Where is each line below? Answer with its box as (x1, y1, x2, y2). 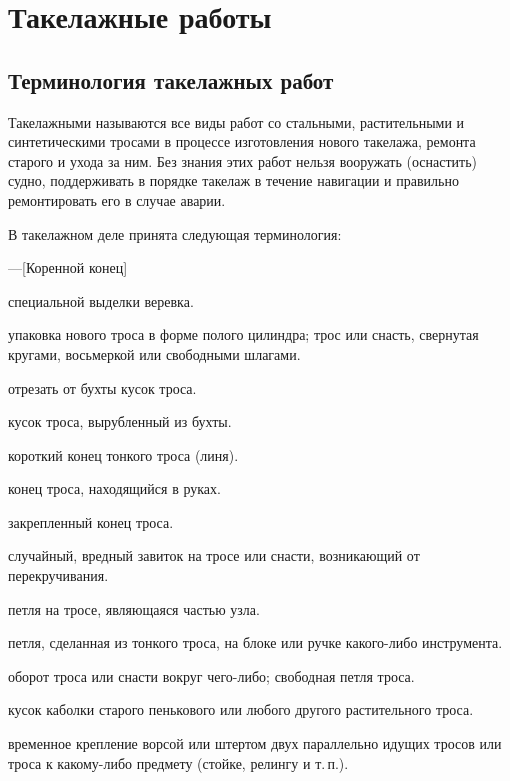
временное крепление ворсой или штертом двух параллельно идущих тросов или (8, 733, 502, 754)
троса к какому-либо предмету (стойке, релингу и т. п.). (8, 752, 349, 773)
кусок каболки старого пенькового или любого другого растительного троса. (8, 699, 474, 720)
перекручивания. (8, 565, 109, 586)
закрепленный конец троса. (8, 511, 174, 532)
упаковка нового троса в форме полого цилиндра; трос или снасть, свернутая (8, 324, 479, 345)
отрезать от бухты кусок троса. (8, 377, 197, 398)
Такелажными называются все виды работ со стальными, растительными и (8, 111, 465, 132)
